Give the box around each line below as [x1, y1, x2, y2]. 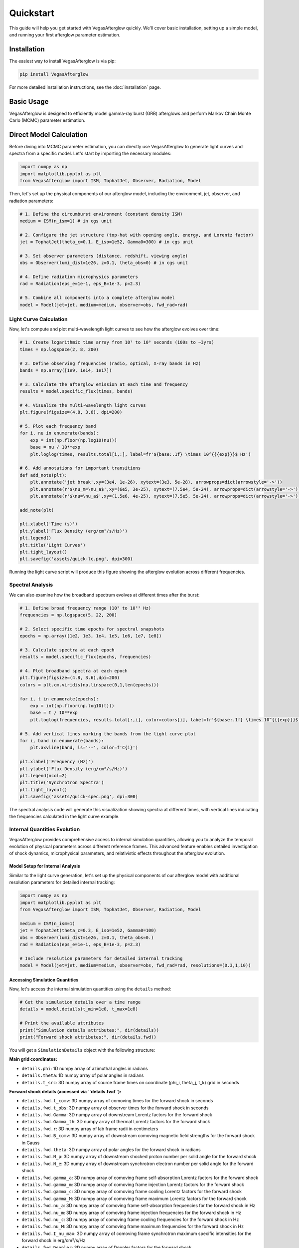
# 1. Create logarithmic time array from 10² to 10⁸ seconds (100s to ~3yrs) [19, 339, 214, 345]
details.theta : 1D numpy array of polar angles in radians [21, 1072, 144, 1078]
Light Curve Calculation [9, 315, 68, 322]
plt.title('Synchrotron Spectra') [19, 780, 104, 786]
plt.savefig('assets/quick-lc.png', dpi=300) [19, 556, 133, 562]
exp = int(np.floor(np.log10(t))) [30, 703, 115, 709]
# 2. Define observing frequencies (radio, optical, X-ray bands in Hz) [19, 360, 201, 366]
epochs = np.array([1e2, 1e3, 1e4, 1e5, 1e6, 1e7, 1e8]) [19, 633, 162, 639]
